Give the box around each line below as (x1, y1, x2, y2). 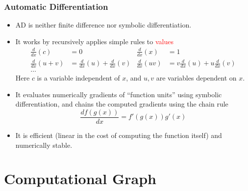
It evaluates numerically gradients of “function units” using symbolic (15, 89, 222, 99)
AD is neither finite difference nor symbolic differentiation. (15, 20, 192, 30)
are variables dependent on (156, 73, 237, 83)
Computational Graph (4, 168, 156, 189)
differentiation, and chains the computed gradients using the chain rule (15, 99, 228, 109)
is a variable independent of (37, 73, 120, 83)
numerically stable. (15, 139, 73, 150)
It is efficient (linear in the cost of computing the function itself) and (15, 130, 222, 140)
